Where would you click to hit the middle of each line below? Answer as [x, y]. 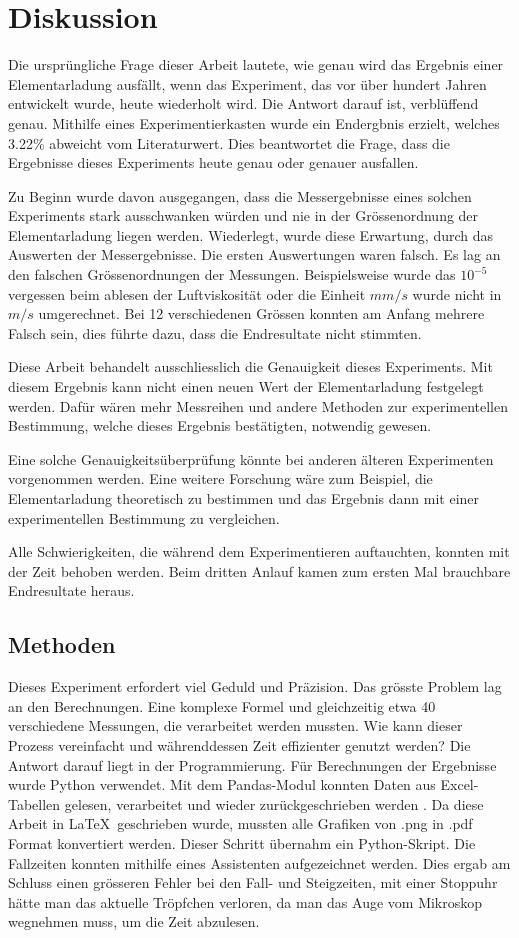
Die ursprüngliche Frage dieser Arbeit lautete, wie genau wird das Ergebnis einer [256, 64]
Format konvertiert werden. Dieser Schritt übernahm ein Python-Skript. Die [242, 842]
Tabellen [34, 803]
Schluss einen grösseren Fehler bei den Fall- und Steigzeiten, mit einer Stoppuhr [253, 882]
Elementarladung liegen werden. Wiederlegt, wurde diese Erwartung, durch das [251, 234]
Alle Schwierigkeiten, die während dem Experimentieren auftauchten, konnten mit [259, 551]
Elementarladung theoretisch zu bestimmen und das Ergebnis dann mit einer [244, 498]
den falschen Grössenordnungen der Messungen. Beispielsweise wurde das [232, 274]
